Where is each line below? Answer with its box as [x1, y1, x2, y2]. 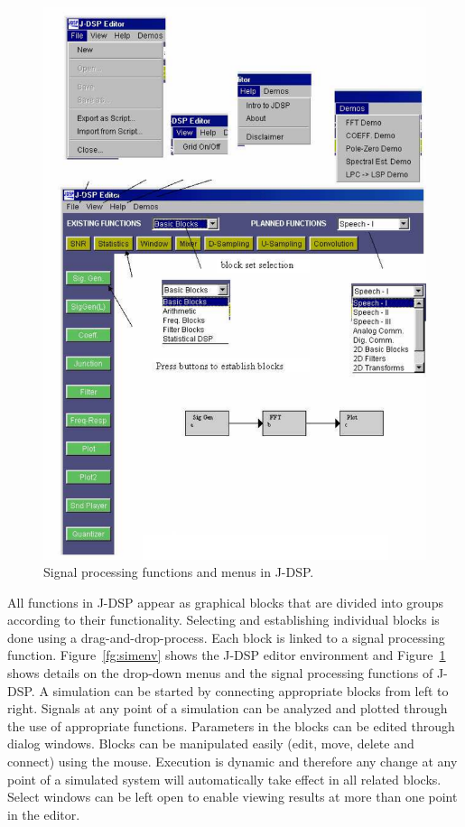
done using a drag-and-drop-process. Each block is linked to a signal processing [7, 627, 445, 646]
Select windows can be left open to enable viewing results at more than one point [7, 787, 458, 806]
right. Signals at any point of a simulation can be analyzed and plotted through [7, 699, 448, 718]
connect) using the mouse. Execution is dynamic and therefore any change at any [7, 752, 458, 771]
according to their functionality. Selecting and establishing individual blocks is [7, 610, 440, 629]
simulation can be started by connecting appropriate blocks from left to [52, 681, 449, 700]
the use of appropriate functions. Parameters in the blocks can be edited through [7, 716, 455, 735]
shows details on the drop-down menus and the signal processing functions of [7, 664, 433, 683]
